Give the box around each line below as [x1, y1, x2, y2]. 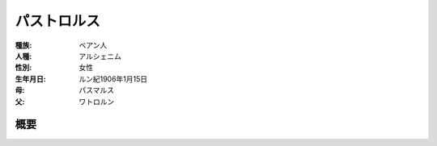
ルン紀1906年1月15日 [78, 73, 148, 84]
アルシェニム [78, 51, 121, 60]
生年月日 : [15, 73, 46, 84]
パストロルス [15, 12, 101, 30]
